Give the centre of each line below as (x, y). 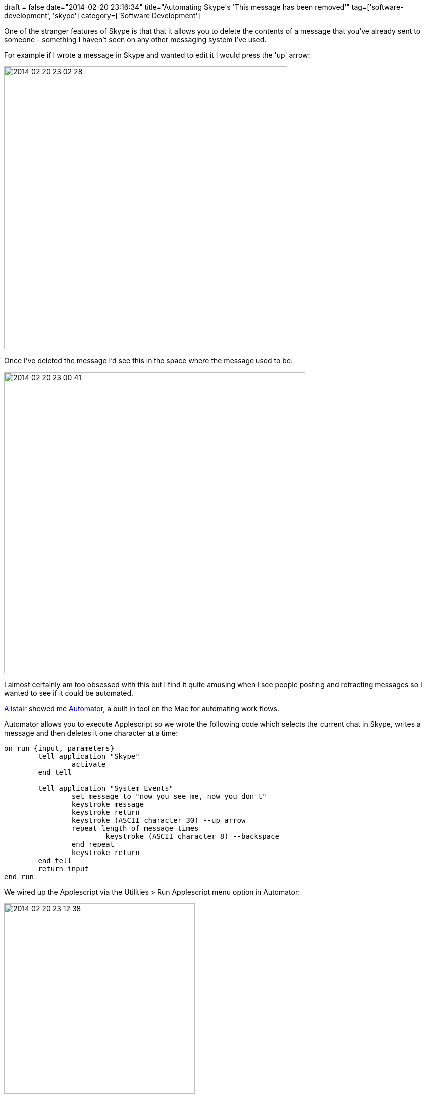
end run (19, 877)
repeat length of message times (135, 828)
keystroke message (108, 804)
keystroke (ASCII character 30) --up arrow (158, 820)
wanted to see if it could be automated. (69, 693)
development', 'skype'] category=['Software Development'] (102, 15)
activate (89, 764)
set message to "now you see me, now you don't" (169, 796)
